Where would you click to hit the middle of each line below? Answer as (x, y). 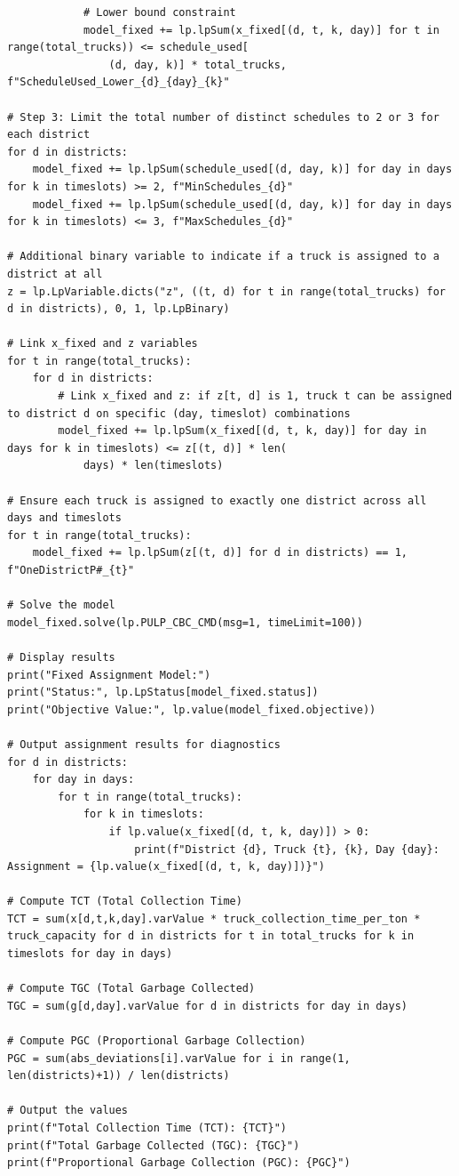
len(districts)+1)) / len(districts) (119, 1076)
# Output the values (68, 1111)
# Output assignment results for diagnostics (144, 744)
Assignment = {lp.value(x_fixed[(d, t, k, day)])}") (166, 867)
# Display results (61, 657)
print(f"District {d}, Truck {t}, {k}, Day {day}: (287, 849)
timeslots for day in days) (90, 954)
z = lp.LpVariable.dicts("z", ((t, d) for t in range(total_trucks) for (226, 291)
